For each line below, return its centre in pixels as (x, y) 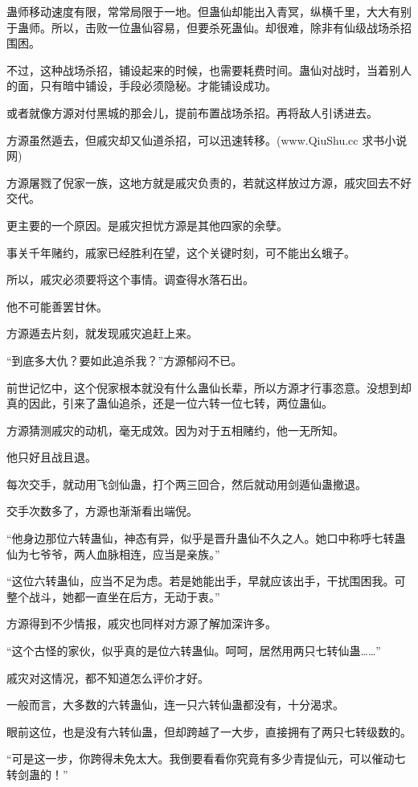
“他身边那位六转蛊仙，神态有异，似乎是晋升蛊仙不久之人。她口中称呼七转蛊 (206, 538)
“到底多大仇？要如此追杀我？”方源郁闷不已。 (125, 360)
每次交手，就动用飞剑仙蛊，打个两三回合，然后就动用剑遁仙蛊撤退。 (186, 484)
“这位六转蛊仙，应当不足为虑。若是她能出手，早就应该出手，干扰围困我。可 (206, 581)
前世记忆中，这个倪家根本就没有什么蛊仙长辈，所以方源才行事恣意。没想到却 (209, 387)
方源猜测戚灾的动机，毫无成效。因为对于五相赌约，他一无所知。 (175, 430)
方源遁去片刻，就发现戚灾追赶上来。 (102, 333)
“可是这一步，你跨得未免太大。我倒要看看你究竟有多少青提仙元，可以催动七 (206, 758)
